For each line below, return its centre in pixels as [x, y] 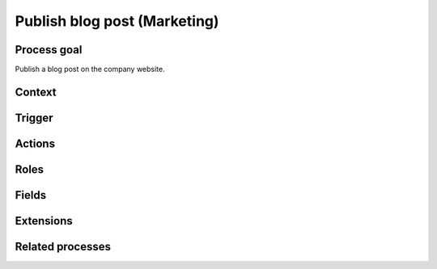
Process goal [49, 50]
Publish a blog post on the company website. [90, 69]
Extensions [44, 221]
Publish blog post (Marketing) [117, 21]
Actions [35, 143]
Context [36, 92]
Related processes [63, 246]
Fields [31, 195]
